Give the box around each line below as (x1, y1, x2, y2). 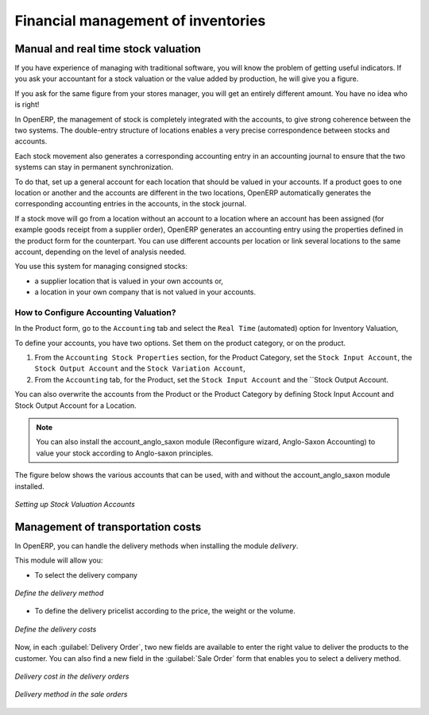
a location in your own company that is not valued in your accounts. (34, 287, 257, 297)
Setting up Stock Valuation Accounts (14, 499, 135, 509)
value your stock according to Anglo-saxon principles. (36, 448, 214, 458)
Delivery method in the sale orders (14, 690, 128, 699)
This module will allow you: (14, 555, 103, 565)
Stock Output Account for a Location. (14, 401, 137, 410)
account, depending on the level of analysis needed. (14, 247, 187, 256)
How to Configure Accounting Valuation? (14, 306, 176, 317)
